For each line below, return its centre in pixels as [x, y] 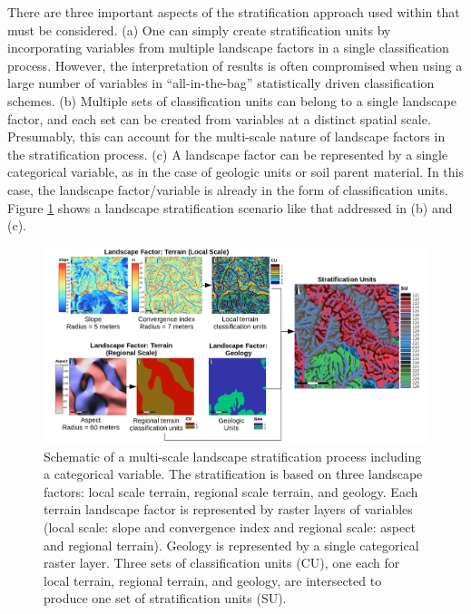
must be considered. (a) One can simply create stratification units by [199, 29]
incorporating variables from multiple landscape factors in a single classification [228, 48]
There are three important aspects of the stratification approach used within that [234, 12]
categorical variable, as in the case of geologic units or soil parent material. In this [235, 172]
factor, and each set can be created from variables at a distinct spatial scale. [219, 118]
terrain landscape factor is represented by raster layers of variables [228, 509]
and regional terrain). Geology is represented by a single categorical [231, 545]
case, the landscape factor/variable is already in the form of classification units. [228, 189]
